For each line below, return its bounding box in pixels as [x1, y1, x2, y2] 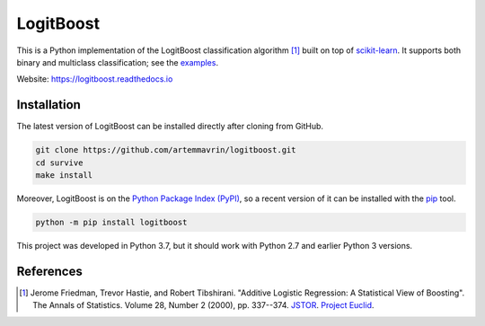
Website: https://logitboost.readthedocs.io [16, 74, 173, 84]
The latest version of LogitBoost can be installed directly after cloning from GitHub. [16, 121, 323, 132]
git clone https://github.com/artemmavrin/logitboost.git [35, 145, 296, 155]
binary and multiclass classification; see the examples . [16, 57, 219, 67]
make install [35, 171, 93, 180]
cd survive [35, 157, 84, 168]
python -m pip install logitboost [35, 216, 188, 227]
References [16, 263, 83, 278]
